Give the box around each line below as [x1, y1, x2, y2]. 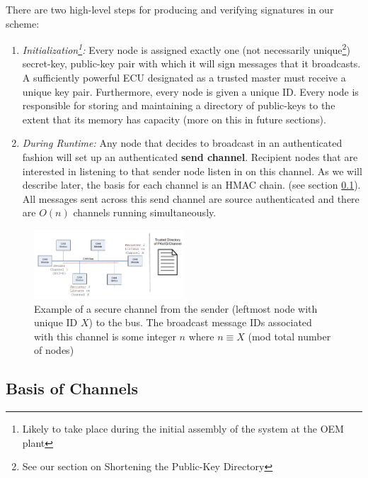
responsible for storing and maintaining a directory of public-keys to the [22, 98, 335, 113]
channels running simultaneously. [73, 205, 217, 220]
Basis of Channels [6, 377, 138, 399]
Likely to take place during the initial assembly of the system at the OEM [22, 421, 344, 436]
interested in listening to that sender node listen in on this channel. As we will [22, 163, 362, 178]
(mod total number [248, 328, 331, 343]
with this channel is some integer [34, 328, 176, 343]
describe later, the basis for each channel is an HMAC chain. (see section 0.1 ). [22, 177, 361, 192]
